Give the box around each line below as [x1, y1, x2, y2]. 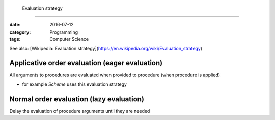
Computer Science [49, 36, 89, 42]
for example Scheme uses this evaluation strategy [22, 81, 127, 87]
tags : [9, 36, 21, 42]
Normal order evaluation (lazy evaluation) [9, 95, 145, 103]
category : [9, 28, 31, 35]
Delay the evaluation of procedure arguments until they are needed [9, 108, 150, 114]
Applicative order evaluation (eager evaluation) [9, 58, 163, 67]
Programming [49, 28, 78, 35]
